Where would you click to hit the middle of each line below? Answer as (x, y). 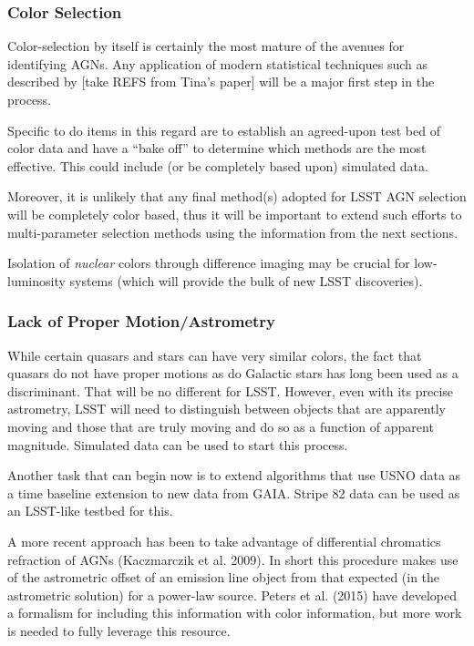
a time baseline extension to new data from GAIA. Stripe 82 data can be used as (234, 492)
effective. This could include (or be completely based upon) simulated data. (218, 165)
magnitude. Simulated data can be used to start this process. (178, 444)
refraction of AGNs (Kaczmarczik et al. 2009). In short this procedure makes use (233, 559)
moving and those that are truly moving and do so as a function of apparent (221, 426)
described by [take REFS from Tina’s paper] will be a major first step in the (221, 82)
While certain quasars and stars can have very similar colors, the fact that (215, 355)
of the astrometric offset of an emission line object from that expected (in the (224, 577)
